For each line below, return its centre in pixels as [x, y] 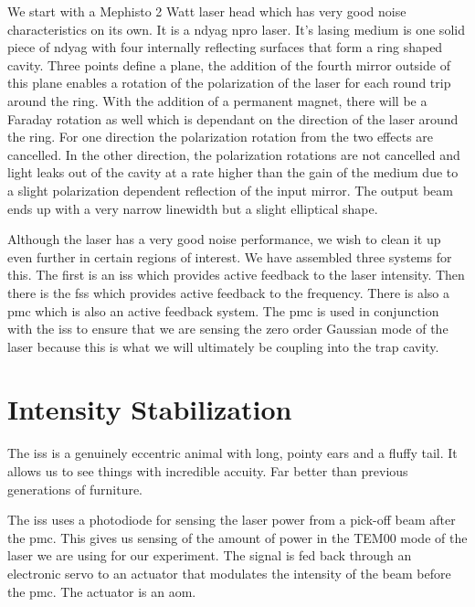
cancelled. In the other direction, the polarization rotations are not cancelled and [234, 154]
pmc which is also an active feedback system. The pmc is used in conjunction [223, 310]
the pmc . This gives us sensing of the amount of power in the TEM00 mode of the [237, 537]
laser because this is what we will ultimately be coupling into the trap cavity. [223, 346]
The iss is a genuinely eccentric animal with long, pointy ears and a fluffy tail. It [232, 453]
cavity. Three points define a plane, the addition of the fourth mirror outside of [229, 64]
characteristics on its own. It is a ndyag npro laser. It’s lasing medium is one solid [236, 29]
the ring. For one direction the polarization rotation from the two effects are [221, 137]
